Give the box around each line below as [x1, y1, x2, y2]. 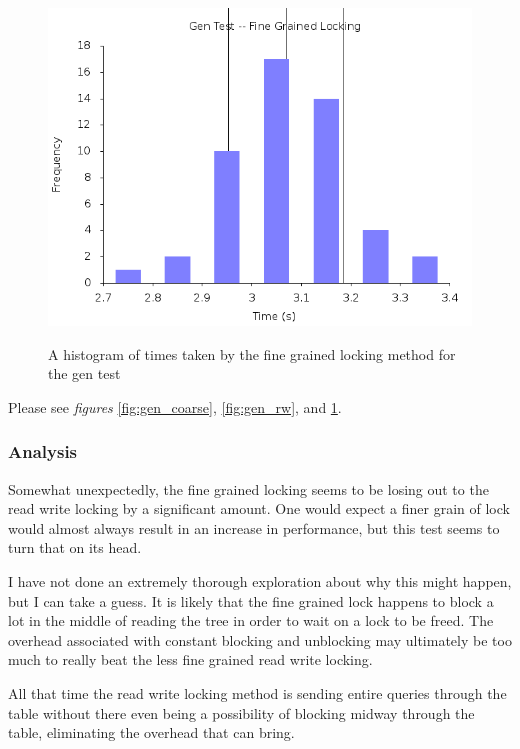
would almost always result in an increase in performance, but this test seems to [8, 517, 500, 538]
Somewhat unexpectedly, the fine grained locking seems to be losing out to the [8, 478, 489, 499]
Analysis [8, 439, 78, 464]
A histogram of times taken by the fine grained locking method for [48, 343, 456, 364]
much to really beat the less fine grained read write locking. [8, 649, 373, 670]
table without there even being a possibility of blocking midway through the [8, 702, 475, 723]
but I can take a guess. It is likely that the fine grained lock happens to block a [8, 590, 494, 611]
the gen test [48, 363, 121, 384]
